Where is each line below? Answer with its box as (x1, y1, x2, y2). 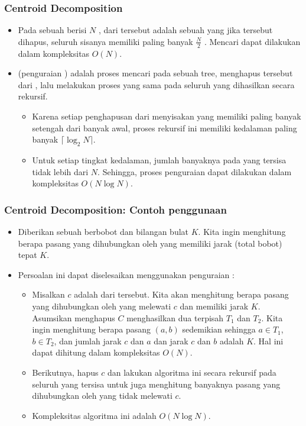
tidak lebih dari (32, 165, 89, 177)
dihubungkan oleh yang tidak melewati (32, 389, 172, 402)
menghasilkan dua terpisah (126, 311, 224, 324)
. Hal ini (253, 334, 284, 347)
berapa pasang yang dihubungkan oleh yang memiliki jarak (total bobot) (18, 237, 282, 249)
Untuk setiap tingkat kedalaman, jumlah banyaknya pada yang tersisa (32, 154, 287, 166)
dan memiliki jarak (180, 299, 249, 312)
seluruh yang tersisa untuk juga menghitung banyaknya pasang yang (32, 377, 281, 390)
